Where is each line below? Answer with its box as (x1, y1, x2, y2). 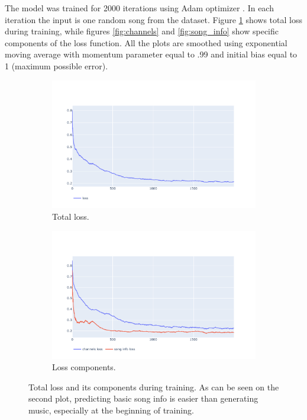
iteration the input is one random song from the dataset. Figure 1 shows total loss (5, 13, 302, 25)
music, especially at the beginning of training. (28, 403, 194, 416)
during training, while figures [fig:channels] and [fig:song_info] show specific (5, 25, 279, 37)
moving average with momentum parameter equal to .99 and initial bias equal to (5, 48, 298, 60)
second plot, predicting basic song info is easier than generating (28, 392, 258, 405)
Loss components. (52, 361, 116, 373)
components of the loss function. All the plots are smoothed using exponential (5, 36, 287, 49)
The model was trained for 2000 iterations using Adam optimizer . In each (5, 2, 274, 14)
